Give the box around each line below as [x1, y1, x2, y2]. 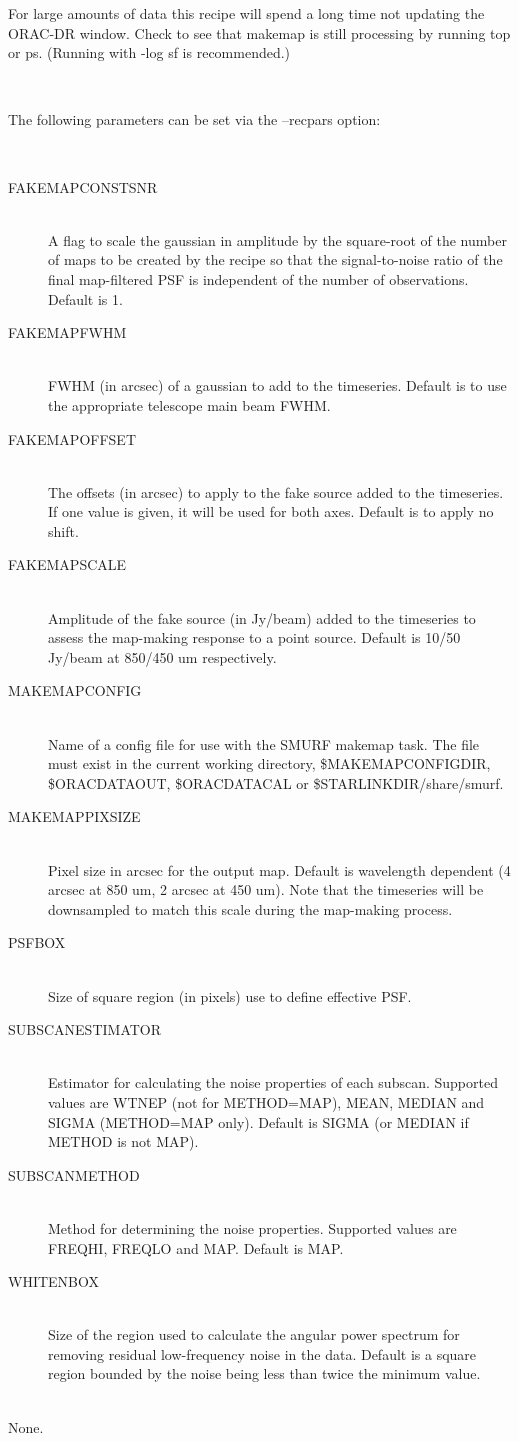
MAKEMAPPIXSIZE [8, 806, 141, 827]
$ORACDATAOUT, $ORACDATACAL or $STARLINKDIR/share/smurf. [48, 772, 504, 793]
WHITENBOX [8, 1271, 99, 1292]
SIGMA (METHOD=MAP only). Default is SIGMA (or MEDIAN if [48, 1111, 469, 1132]
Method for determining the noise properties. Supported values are [48, 1217, 457, 1238]
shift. [48, 520, 79, 541]
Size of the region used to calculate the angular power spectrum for [48, 1324, 460, 1345]
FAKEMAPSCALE [8, 554, 127, 575]
